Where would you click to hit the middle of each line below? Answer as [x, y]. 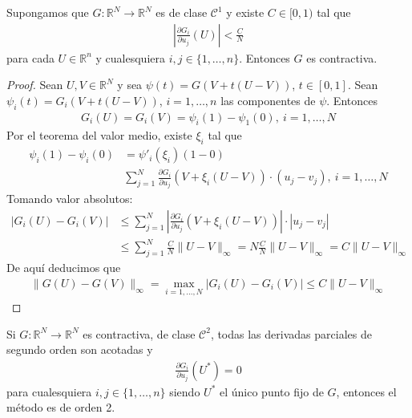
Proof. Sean [35, 85]
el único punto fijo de [271, 391]
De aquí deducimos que [64, 268]
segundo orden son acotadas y [80, 349]
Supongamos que [48, 12]
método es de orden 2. [61, 407]
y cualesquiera [131, 57]
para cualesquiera [49, 391]
